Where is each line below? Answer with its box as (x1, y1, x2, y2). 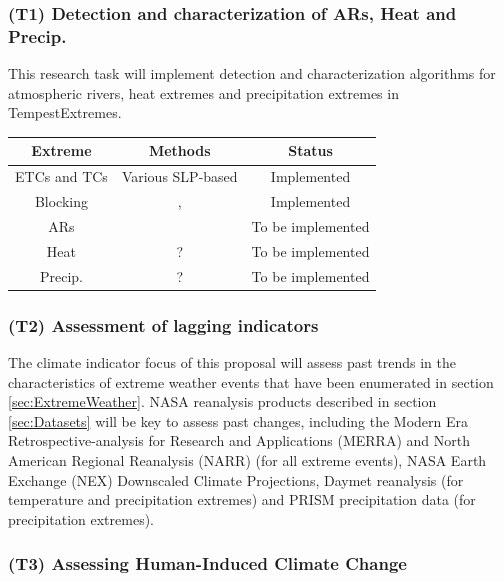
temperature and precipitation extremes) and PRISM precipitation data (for (8, 489, 476, 510)
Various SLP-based (121, 166, 238, 187)
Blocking (34, 191, 88, 212)
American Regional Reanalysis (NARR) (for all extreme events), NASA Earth (8, 449, 487, 470)
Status (288, 140, 333, 161)
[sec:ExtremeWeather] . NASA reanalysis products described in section (8, 391, 437, 412)
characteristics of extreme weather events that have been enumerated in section (8, 371, 494, 392)
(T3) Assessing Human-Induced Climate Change (8, 551, 407, 576)
